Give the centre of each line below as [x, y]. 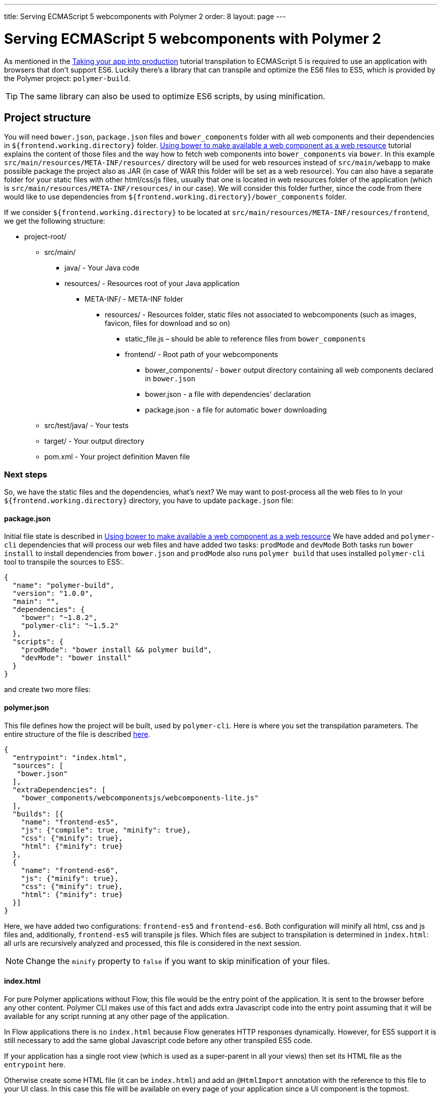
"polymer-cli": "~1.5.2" [70, 626]
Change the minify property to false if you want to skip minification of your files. [178, 961]
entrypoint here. [35, 1064]
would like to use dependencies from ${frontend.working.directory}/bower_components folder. [175, 197]
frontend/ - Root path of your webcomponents [202, 355]
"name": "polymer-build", [63, 586]
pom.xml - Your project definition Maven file [117, 457]
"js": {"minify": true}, [70, 878]
